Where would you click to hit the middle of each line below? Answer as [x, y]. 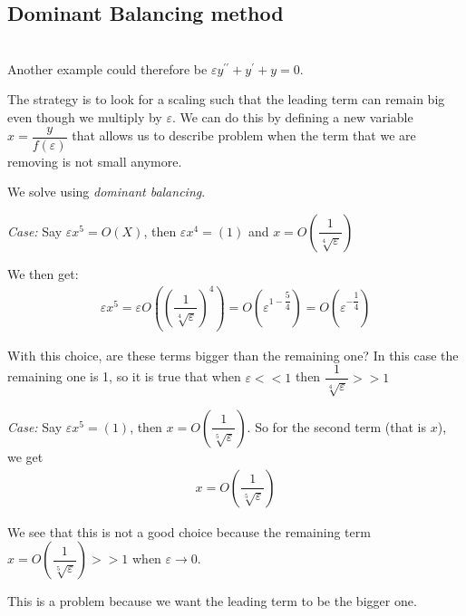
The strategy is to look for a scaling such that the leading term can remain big [226, 99]
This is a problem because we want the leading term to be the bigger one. [212, 601]
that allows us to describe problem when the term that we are [244, 135]
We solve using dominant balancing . [107, 192]
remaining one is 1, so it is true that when [124, 376]
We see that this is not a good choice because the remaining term [189, 531]
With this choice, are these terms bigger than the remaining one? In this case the [233, 355]
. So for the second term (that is [336, 426]
